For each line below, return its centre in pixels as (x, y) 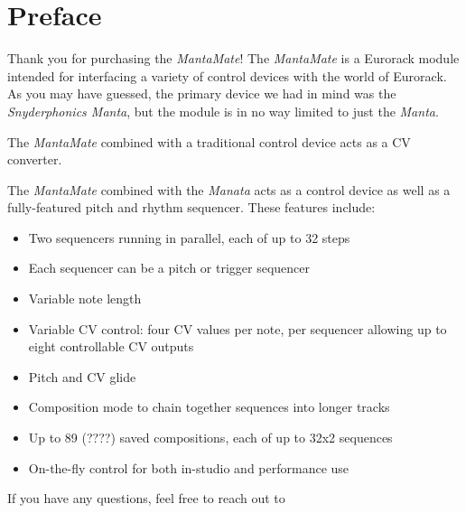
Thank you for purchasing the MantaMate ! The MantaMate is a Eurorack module (233, 58)
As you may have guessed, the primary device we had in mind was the (202, 93)
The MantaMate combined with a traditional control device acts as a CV (209, 141)
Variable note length (85, 298)
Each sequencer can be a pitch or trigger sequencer (169, 268)
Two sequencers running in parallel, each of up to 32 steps (189, 237)
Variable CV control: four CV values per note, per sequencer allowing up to (238, 328)
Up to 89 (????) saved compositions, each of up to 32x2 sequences (210, 438)
